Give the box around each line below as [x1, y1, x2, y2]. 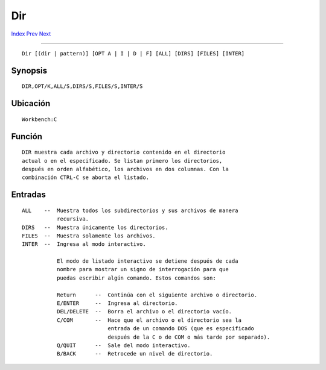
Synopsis [11, 65, 48, 75]
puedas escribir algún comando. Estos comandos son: [56, 274, 217, 281]
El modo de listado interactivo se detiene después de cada [56, 258, 238, 265]
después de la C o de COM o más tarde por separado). [107, 333, 270, 340]
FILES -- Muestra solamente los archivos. [22, 232, 156, 239]
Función [11, 131, 42, 142]
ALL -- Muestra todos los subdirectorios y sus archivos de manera [22, 207, 238, 214]
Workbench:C [22, 116, 57, 123]
